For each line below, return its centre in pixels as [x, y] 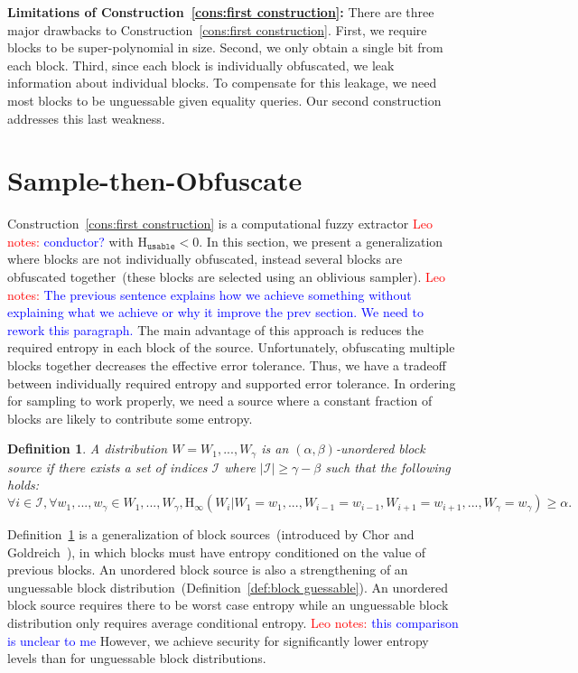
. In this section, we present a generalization [321, 241]
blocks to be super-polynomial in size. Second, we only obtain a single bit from [225, 47]
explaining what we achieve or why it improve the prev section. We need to [215, 312]
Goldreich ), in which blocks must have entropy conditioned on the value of [217, 551]
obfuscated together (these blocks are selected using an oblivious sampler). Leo [226, 277]
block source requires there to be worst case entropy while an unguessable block [228, 605]
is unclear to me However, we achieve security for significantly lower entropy [218, 640]
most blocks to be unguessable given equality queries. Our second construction [224, 100]
